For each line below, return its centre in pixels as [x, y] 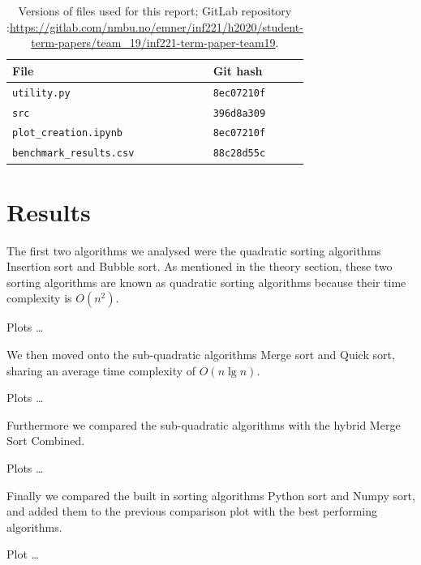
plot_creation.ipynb [68, 133]
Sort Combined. [46, 441]
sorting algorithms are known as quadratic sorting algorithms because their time [206, 282]
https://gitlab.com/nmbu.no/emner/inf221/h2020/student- [156, 26]
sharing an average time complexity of [101, 370]
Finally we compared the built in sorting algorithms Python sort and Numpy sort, [211, 495]
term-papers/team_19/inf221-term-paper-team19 [153, 43]
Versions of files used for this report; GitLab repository [155, 11]
